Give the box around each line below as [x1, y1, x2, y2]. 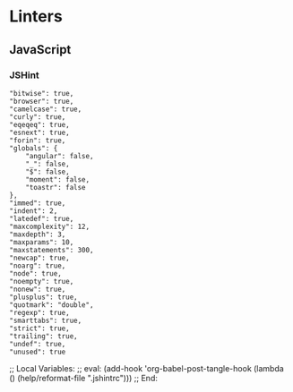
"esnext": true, [9, 128, 70, 137]
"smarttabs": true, [9, 316, 82, 325]
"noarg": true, [9, 261, 66, 270]
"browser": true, [9, 97, 74, 106]
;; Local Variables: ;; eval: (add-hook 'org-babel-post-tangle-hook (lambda [9, 362, 284, 373]
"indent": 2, [9, 206, 58, 216]
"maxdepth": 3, [9, 230, 66, 239]
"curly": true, [9, 112, 66, 122]
